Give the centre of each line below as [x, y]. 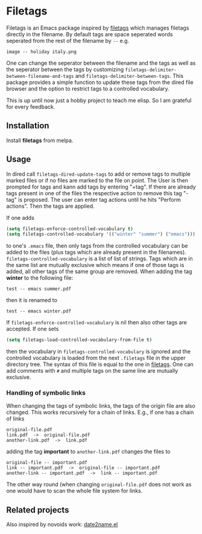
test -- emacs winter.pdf [39, 311]
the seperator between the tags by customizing [65, 69]
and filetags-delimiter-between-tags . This [129, 76]
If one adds [21, 217]
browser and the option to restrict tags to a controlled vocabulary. [88, 88]
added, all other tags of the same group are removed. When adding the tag [99, 272]
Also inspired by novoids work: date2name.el [62, 524]
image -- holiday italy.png [42, 52]
